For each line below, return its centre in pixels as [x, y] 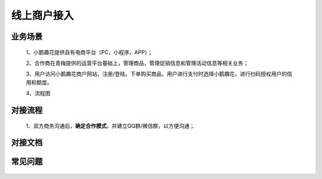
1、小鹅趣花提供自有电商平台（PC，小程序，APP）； [89, 52]
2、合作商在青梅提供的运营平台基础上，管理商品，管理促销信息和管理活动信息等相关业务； [137, 63]
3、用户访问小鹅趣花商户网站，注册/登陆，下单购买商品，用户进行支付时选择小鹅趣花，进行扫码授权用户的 [157, 74]
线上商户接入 [43, 15]
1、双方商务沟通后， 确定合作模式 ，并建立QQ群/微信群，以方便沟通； [110, 125]
